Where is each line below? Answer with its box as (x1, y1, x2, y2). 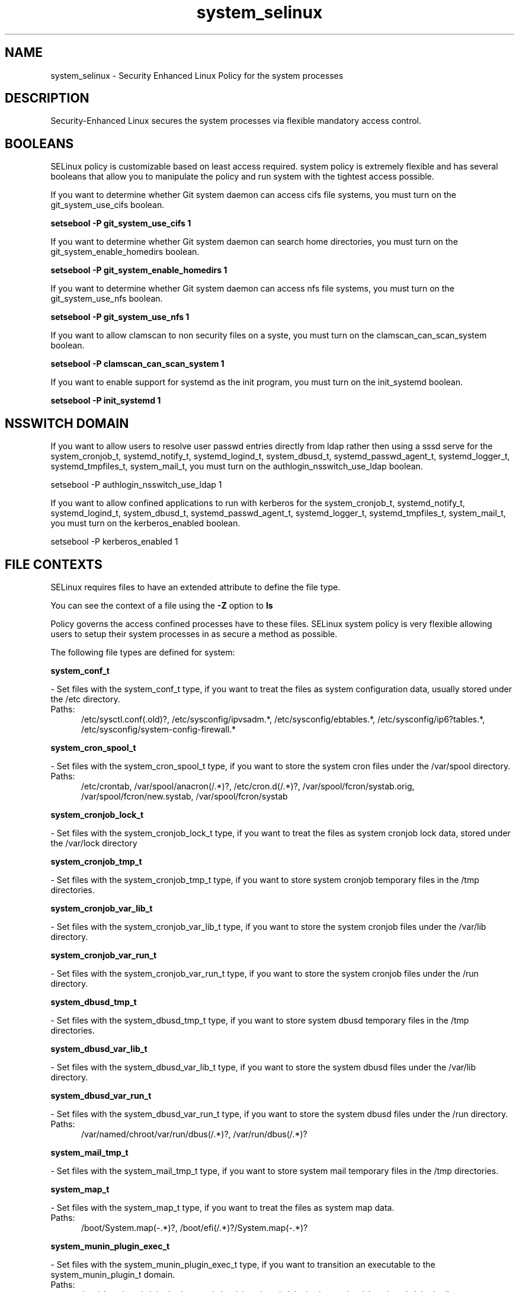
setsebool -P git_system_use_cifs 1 (50, 218, 191, 229)
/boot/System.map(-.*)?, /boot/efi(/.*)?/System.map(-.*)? (81, 1222, 308, 1233)
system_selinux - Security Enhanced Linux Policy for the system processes (50, 70, 344, 81)
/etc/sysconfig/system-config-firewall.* (81, 724, 236, 734)
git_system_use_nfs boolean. (50, 293, 163, 304)
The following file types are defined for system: (50, 647, 235, 657)
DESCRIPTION (5, 91, 89, 106)
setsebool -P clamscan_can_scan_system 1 (50, 359, 225, 369)
